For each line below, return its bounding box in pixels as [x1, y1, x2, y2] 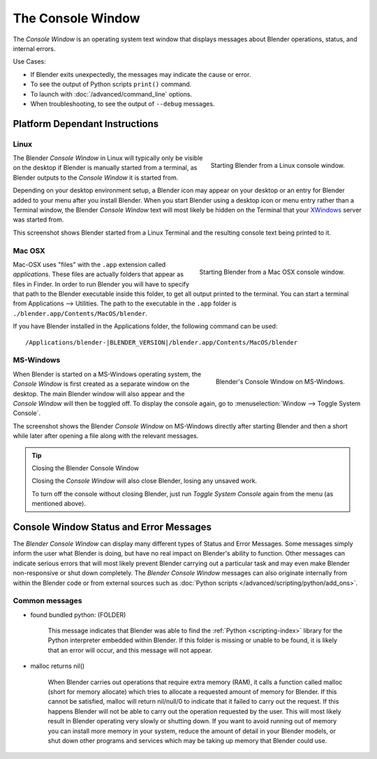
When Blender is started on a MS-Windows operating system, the [13, 370, 202, 378]
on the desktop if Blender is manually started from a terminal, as [13, 164, 198, 172]
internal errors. [13, 44, 56, 52]
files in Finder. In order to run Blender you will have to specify [13, 280, 190, 288]
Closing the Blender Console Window [31, 463, 140, 472]
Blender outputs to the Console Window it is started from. [13, 173, 179, 182]
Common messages [13, 596, 82, 606]
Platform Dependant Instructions [13, 117, 159, 129]
